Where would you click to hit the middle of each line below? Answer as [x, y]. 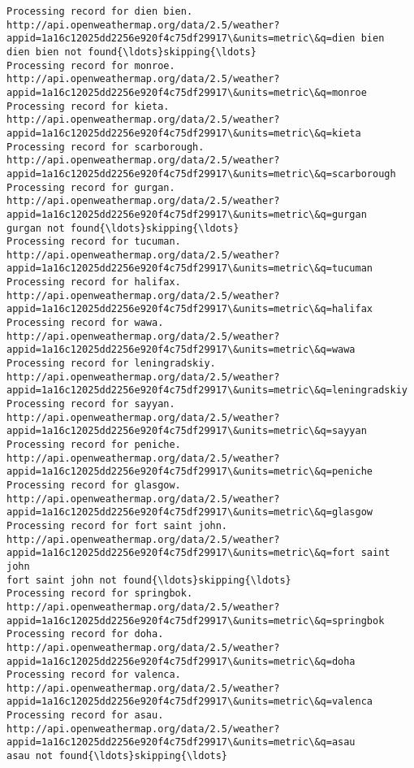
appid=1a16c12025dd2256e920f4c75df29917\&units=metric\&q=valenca [190, 702]
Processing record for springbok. [100, 594]
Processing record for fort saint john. [117, 525]
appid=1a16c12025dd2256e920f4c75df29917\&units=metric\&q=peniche [190, 472]
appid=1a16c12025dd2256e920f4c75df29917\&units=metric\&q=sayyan [187, 431]
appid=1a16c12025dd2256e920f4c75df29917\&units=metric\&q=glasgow [190, 512]
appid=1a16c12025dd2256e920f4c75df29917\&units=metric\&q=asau [181, 742]
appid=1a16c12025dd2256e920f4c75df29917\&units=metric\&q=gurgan [187, 214]
